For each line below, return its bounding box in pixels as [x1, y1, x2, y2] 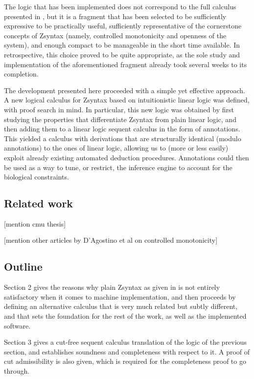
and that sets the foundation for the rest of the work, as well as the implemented [4, 311, 247, 321]
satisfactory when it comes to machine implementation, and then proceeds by [4, 291, 236, 302]
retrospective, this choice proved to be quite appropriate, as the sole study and [4, 49, 240, 59]
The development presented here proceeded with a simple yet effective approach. [4, 85, 245, 95]
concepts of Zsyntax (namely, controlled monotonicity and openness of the [4, 30, 227, 40]
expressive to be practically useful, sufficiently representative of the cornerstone [4, 21, 242, 31]
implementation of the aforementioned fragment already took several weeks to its [4, 59, 247, 69]
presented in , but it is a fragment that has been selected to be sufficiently [4, 11, 227, 21]
